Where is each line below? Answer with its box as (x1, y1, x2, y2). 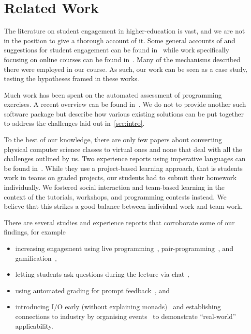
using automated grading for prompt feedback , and (15, 285, 170, 295)
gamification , (15, 252, 57, 263)
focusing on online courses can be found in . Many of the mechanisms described (4, 54, 240, 64)
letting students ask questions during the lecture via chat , (15, 269, 190, 279)
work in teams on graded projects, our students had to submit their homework (4, 172, 236, 183)
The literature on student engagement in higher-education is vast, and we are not (4, 26, 245, 36)
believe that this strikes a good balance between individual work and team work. (4, 201, 243, 211)
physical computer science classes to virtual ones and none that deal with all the (4, 144, 242, 154)
